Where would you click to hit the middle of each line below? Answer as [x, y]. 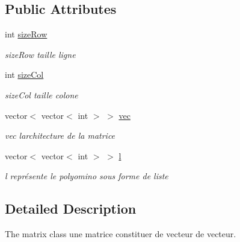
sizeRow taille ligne [40, 54]
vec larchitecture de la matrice [60, 135]
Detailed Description [71, 209]
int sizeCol [24, 75]
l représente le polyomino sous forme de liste [87, 176]
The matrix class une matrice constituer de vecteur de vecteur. [121, 234]
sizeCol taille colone [42, 94]
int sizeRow [26, 34]
